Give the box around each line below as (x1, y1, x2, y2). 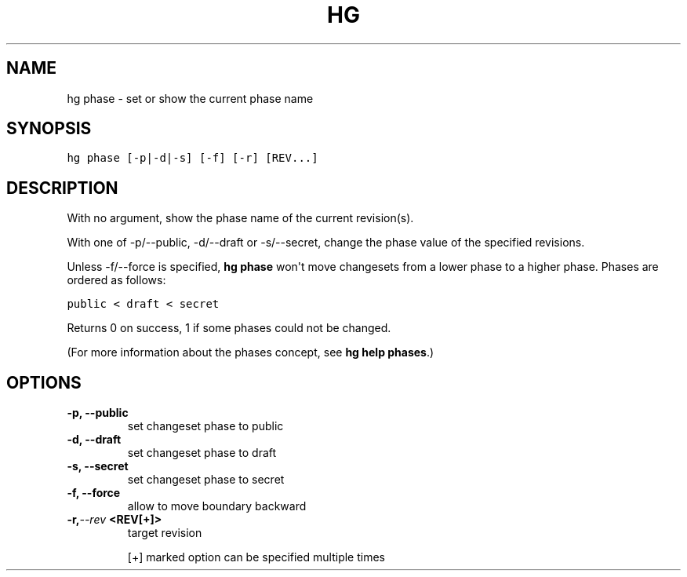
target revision (127, 526, 202, 540)
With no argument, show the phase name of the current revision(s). (67, 211, 414, 225)
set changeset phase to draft (127, 446, 277, 460)
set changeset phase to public (127, 419, 284, 433)
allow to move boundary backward (127, 499, 307, 513)
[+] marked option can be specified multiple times (127, 550, 385, 564)
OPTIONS (6, 372, 82, 393)
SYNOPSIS (6, 119, 92, 139)
